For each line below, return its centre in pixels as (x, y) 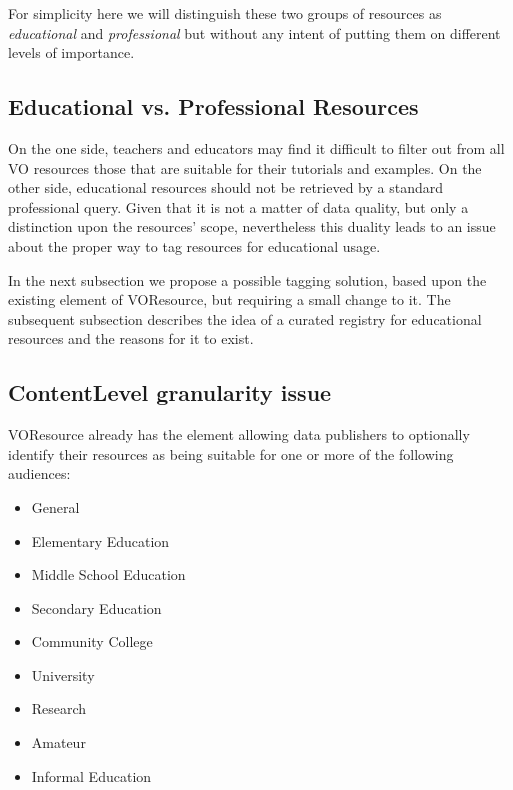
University (63, 674)
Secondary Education (96, 607)
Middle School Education (108, 574)
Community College (92, 641)
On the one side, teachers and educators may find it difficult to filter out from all (256, 147)
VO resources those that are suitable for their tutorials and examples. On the (245, 167)
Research (59, 708)
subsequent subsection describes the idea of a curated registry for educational (245, 318)
